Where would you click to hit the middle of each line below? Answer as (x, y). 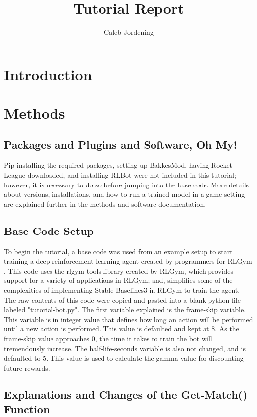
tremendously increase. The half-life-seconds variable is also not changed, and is (125, 348)
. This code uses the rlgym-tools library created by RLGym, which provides (119, 270)
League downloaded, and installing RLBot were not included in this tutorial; (120, 175)
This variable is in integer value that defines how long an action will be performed (128, 319)
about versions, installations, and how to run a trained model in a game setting (125, 194)
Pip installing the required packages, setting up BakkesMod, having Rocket (118, 165)
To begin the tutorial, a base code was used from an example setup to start (118, 251)
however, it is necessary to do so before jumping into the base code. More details (127, 184)
